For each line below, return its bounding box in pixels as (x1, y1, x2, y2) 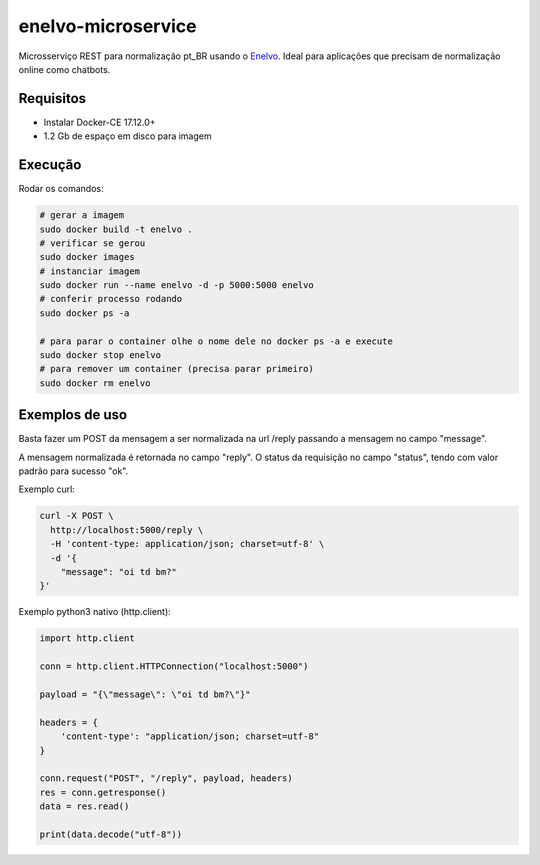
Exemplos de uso (18, 406, 128, 424)
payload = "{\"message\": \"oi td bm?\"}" (39, 688, 251, 700)
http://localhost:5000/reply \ (50, 524, 204, 535)
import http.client (39, 633, 135, 644)
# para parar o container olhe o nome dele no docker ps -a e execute (39, 335, 394, 347)
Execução (18, 156, 82, 174)
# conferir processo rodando (39, 293, 183, 305)
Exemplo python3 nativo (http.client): (18, 606, 172, 618)
